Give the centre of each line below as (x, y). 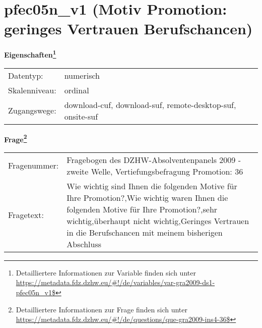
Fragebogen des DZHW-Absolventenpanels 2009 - (154, 159)
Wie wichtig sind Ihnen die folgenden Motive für (152, 186)
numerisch (82, 75)
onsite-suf (81, 116)
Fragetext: (26, 215)
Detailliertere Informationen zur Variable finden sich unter (106, 272)
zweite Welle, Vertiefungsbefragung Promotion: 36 (155, 171)
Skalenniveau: (32, 90)
